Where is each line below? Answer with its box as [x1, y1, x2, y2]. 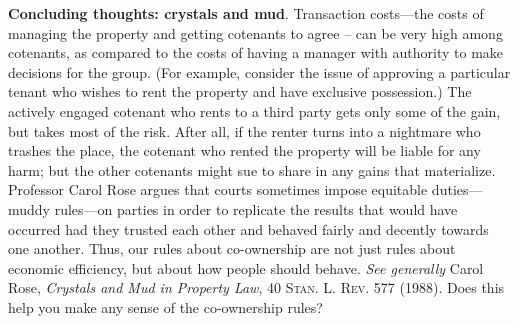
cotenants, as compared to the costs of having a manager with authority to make [8, 42, 504, 63]
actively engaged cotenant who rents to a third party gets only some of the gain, [8, 100, 501, 121]
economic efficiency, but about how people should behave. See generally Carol [8, 257, 484, 278]
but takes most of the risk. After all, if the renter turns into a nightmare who [8, 120, 481, 141]
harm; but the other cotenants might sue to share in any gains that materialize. [8, 159, 496, 180]
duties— [431, 179, 483, 200]
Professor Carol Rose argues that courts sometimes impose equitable [8, 179, 428, 200]
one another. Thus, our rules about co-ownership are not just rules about [8, 238, 456, 259]
